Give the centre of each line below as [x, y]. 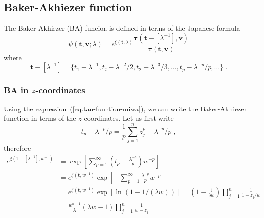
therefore [18, 147]
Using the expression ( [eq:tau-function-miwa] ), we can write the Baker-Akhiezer [126, 108]
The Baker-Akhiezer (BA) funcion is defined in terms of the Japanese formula [122, 28]
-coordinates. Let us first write [128, 118]
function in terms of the [40, 118]
